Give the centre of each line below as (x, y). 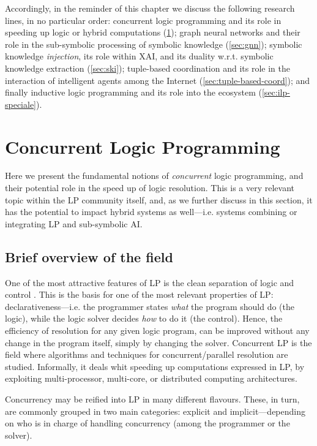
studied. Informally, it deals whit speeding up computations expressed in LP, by (155, 366)
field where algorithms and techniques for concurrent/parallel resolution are (147, 354)
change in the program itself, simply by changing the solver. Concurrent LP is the (158, 342)
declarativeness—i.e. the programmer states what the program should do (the (150, 306)
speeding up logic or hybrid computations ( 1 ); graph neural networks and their (153, 32)
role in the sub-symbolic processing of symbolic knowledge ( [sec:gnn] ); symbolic (154, 44)
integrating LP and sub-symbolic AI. (74, 223)
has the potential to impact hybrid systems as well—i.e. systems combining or (151, 212)
